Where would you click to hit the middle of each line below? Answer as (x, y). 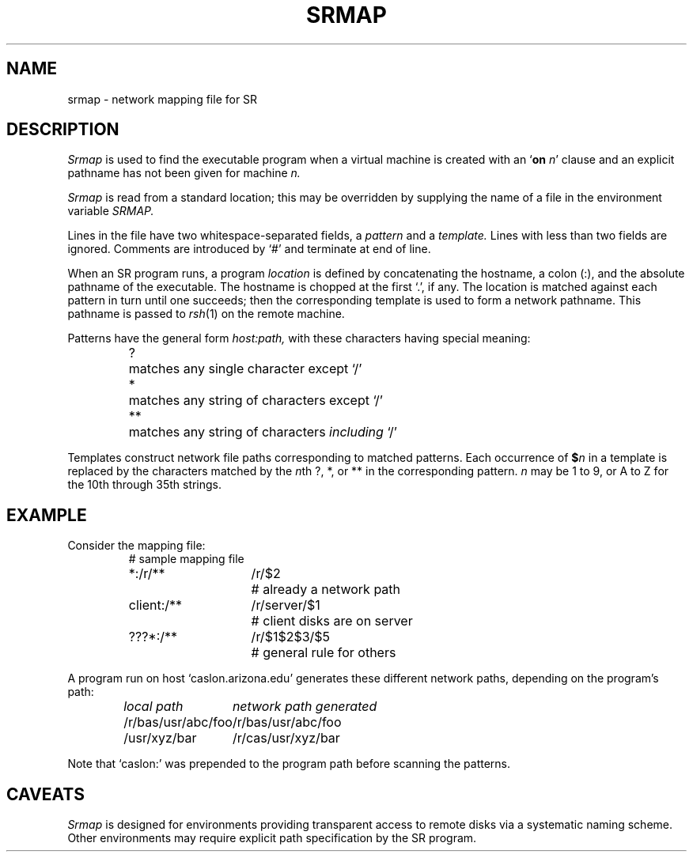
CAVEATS (45, 794)
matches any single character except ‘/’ (245, 369)
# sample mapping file (186, 559)
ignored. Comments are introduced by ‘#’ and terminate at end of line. (249, 249)
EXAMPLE (47, 515)
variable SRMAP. (111, 211)
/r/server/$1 (286, 605)
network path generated (305, 707)
